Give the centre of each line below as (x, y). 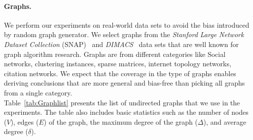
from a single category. (38, 92)
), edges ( (25, 121)
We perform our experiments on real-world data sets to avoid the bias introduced (127, 24)
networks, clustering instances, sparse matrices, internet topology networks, (118, 64)
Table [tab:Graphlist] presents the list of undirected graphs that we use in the (122, 102)
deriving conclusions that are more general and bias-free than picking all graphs (125, 83)
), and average (225, 121)
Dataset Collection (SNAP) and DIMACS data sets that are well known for (121, 44)
